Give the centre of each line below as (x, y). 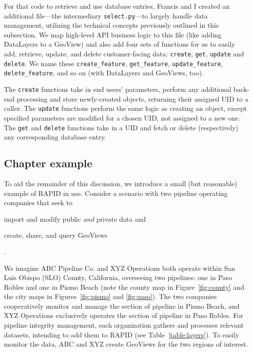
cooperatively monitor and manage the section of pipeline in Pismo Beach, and (122, 306)
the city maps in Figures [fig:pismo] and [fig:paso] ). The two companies (110, 296)
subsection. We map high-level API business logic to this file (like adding (113, 34)
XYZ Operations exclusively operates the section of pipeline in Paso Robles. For (124, 315)
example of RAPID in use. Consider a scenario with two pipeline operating (116, 193)
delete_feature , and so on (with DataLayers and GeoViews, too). (104, 73)
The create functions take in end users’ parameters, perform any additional (118, 89)
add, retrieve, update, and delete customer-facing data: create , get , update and (124, 54)
